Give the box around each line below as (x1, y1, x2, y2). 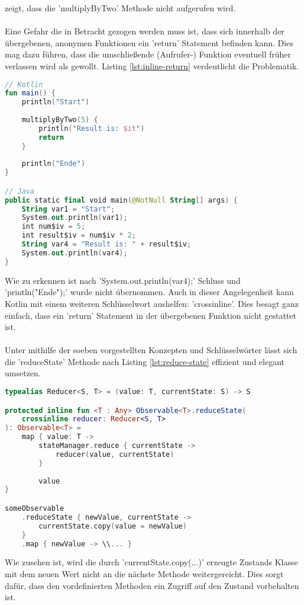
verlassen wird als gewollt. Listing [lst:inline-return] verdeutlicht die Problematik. (5, 59, 299, 72)
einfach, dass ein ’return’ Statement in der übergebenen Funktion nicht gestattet (5, 309, 296, 321)
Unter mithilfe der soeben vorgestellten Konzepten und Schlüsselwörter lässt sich (5, 344, 297, 356)
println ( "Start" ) (21, 98, 90, 107)
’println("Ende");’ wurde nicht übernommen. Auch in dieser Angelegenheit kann (5, 286, 294, 298)
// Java (5, 187, 35, 196)
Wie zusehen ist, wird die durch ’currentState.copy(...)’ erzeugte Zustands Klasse (5, 556, 298, 568)
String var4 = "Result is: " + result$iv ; (21, 240, 192, 249)
